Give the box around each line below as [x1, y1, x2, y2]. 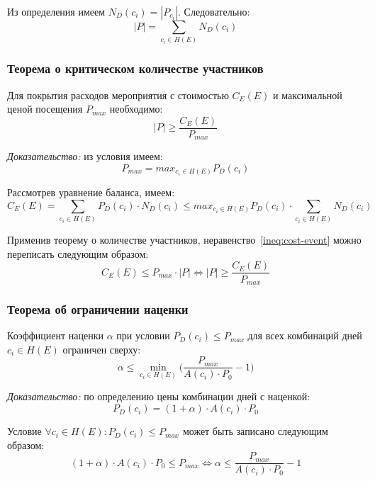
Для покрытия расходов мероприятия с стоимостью [7, 87, 229, 102]
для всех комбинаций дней [247, 328, 362, 343]
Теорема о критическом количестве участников [7, 60, 264, 77]
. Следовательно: [178, 4, 250, 18]
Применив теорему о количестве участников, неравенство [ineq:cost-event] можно [7, 232, 362, 247]
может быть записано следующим [182, 424, 328, 438]
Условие [7, 424, 42, 438]
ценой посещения [7, 101, 83, 116]
